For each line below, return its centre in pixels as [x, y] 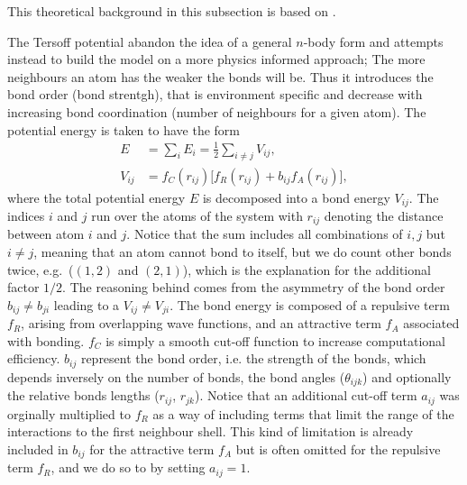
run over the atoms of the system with [197, 215]
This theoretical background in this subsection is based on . [172, 11]
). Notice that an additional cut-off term [306, 395]
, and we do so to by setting [128, 467]
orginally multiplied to [69, 413]
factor [23, 287]
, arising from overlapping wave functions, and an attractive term [201, 323]
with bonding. [46, 340]
